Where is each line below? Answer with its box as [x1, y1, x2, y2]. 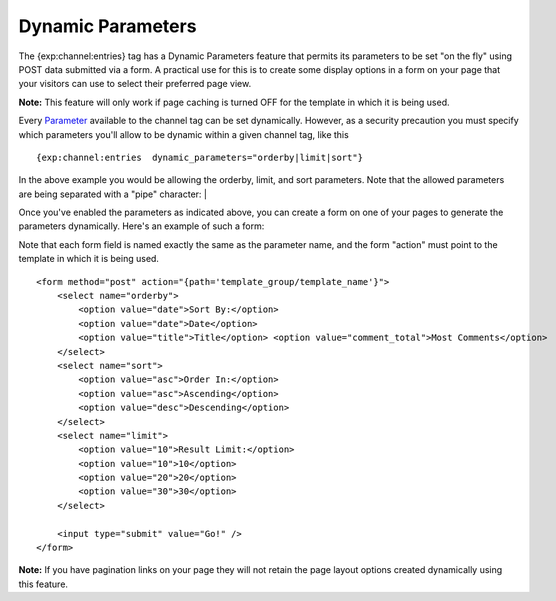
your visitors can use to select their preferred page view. [18, 78, 252, 90]
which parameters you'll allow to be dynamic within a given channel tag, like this [18, 128, 349, 140]
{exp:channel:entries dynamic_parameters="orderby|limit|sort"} [36, 151, 364, 163]
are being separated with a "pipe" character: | [18, 188, 207, 200]
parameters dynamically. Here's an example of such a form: [18, 220, 265, 232]
